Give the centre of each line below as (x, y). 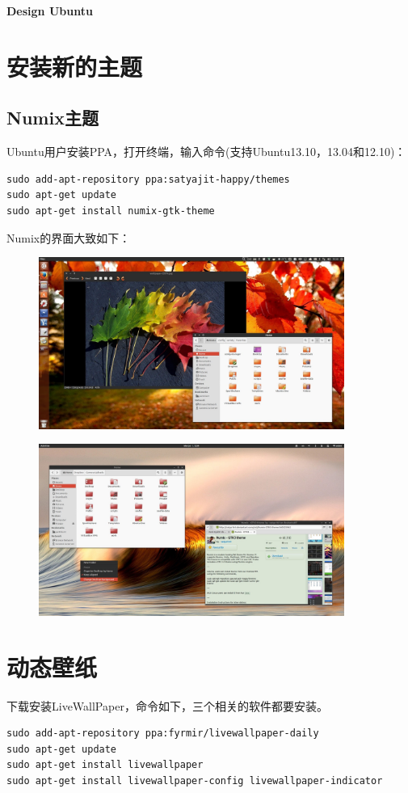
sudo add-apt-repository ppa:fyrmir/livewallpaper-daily (163, 734)
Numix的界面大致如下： (69, 237)
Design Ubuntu (50, 11)
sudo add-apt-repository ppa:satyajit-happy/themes (148, 179)
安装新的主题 (75, 66)
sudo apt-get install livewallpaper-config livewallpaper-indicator (195, 780)
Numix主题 (53, 118)
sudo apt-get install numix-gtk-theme (111, 211)
